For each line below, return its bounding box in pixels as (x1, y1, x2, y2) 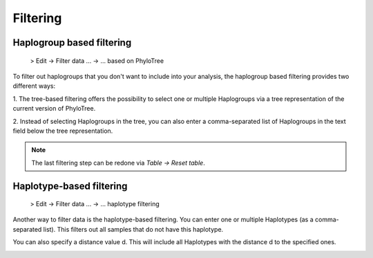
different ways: (12, 82, 55, 90)
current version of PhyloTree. (12, 104, 96, 113)
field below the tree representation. (12, 127, 113, 135)
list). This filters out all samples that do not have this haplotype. (43, 225, 224, 233)
